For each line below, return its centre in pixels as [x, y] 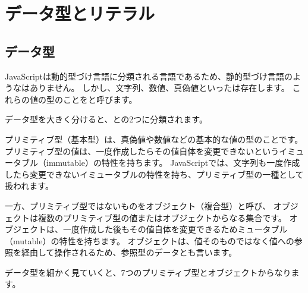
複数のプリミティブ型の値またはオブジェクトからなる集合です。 [162, 217]
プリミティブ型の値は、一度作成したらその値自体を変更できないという [142, 151]
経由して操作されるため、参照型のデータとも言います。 [129, 252]
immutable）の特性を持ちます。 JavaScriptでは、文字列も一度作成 [173, 163]
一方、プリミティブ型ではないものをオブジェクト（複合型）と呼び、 [138, 205]
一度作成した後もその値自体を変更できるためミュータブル [175, 229]
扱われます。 [29, 186]
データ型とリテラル [80, 13]
